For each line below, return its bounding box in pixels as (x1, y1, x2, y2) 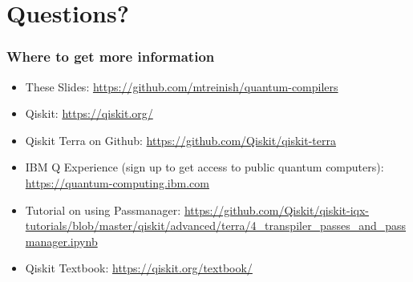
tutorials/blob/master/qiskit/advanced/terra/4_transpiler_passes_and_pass (25, 217, 407, 234)
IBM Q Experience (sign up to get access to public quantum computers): (25, 159, 384, 175)
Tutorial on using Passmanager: (25, 201, 181, 218)
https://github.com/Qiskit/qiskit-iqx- (184, 201, 369, 218)
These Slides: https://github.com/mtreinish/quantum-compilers (25, 78, 338, 95)
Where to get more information (6, 46, 215, 66)
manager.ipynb (25, 232, 98, 249)
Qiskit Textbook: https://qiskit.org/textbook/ (25, 260, 253, 276)
